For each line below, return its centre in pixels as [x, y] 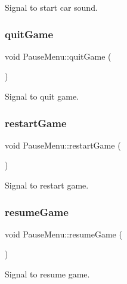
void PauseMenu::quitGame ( [58, 56]
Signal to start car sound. [51, 7]
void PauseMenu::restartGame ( [63, 145]
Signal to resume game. [47, 274]
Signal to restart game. [47, 185]
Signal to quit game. [42, 96]
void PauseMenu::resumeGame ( [63, 234]
